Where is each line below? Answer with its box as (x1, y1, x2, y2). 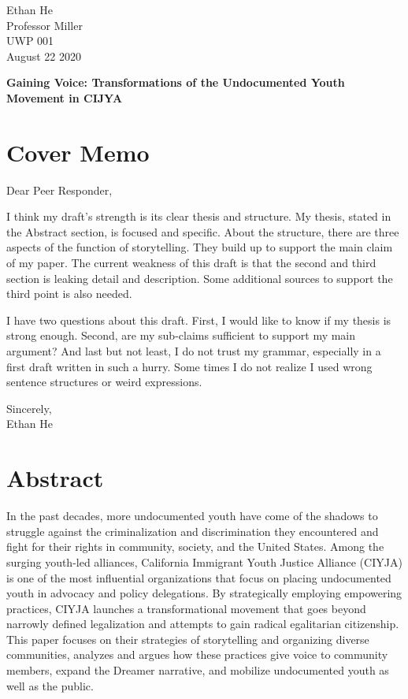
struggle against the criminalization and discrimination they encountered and (6, 522, 379, 539)
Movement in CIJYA (6, 89, 123, 106)
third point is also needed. (6, 285, 132, 302)
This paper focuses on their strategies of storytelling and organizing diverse (6, 630, 369, 647)
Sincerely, (6, 400, 52, 416)
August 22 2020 (6, 47, 81, 64)
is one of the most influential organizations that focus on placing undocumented (6, 569, 391, 586)
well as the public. (6, 677, 94, 693)
